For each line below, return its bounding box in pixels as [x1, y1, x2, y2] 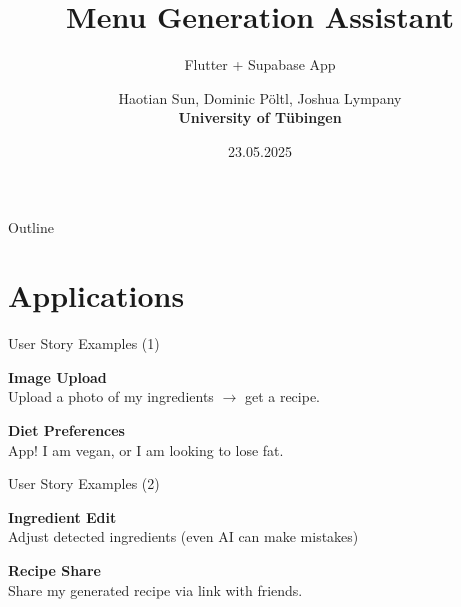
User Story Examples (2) [8, 473, 160, 494]
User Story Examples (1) [8, 333, 160, 354]
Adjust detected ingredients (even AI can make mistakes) [8, 526, 359, 547]
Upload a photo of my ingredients [8, 386, 214, 407]
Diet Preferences [8, 420, 125, 440]
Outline [8, 216, 54, 237]
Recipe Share [8, 559, 101, 580]
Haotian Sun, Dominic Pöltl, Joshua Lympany [118, 87, 402, 108]
